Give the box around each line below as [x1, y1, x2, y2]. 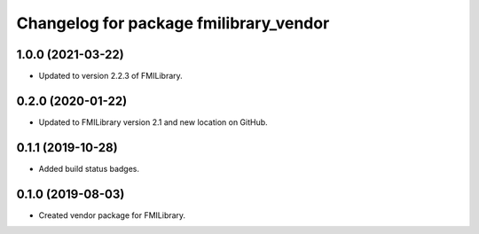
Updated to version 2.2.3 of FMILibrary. [38, 71, 184, 82]
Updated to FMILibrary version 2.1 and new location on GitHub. [38, 116, 268, 128]
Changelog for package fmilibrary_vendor [16, 13, 330, 33]
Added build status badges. [38, 163, 140, 174]
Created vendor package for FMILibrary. [38, 209, 186, 221]
